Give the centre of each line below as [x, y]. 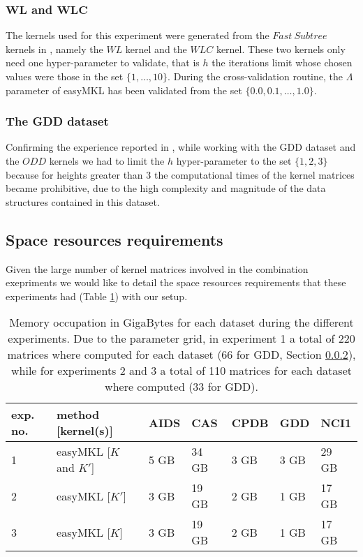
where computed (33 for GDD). [181, 387]
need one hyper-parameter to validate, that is [103, 62]
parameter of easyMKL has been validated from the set [124, 90]
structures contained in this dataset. [83, 201]
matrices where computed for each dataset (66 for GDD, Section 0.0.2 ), [181, 355]
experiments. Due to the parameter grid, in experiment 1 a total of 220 [181, 339]
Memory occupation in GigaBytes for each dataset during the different [181, 322]
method [78, 415]
